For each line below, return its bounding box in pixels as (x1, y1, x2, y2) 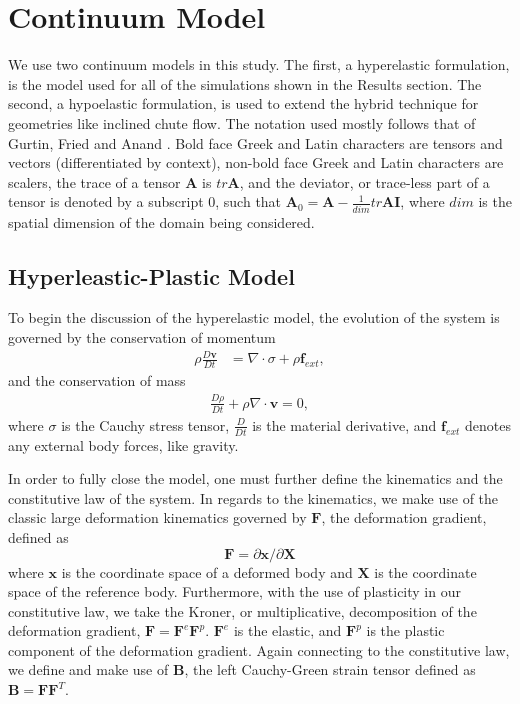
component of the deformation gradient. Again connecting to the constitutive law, (8, 639, 510, 660)
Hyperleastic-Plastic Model (8, 260, 295, 291)
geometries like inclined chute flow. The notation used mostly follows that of (8, 112, 476, 133)
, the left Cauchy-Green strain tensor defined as (184, 659, 476, 680)
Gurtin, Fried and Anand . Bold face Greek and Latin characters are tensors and (8, 132, 503, 153)
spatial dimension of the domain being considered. (8, 211, 315, 232)
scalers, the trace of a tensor (8, 171, 181, 192)
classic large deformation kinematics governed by (8, 507, 307, 528)
